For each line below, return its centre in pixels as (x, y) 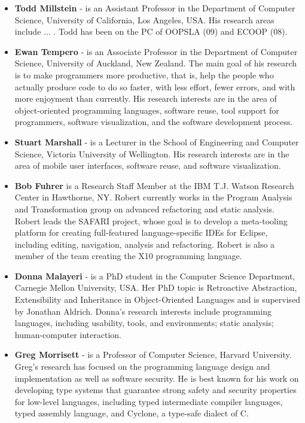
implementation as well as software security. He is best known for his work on (157, 378)
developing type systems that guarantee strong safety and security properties (155, 390)
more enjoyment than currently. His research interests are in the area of (146, 98)
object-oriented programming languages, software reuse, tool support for (147, 110)
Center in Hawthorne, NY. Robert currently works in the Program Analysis (153, 197)
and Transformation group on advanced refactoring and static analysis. (144, 209)
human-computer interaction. (68, 334)
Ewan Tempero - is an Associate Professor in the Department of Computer (156, 51)
